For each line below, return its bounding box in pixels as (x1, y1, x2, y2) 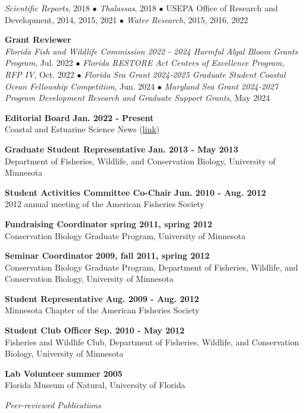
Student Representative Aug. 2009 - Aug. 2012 (5, 292, 199, 304)
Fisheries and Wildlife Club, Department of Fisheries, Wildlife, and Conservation (5, 335, 299, 348)
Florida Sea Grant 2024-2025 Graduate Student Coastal (84, 68, 286, 80)
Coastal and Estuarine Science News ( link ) (5, 123, 160, 135)
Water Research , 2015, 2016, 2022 (126, 13, 248, 26)
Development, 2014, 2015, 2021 (5, 13, 117, 26)
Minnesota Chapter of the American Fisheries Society (5, 304, 200, 316)
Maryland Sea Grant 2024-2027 (164, 80, 279, 92)
